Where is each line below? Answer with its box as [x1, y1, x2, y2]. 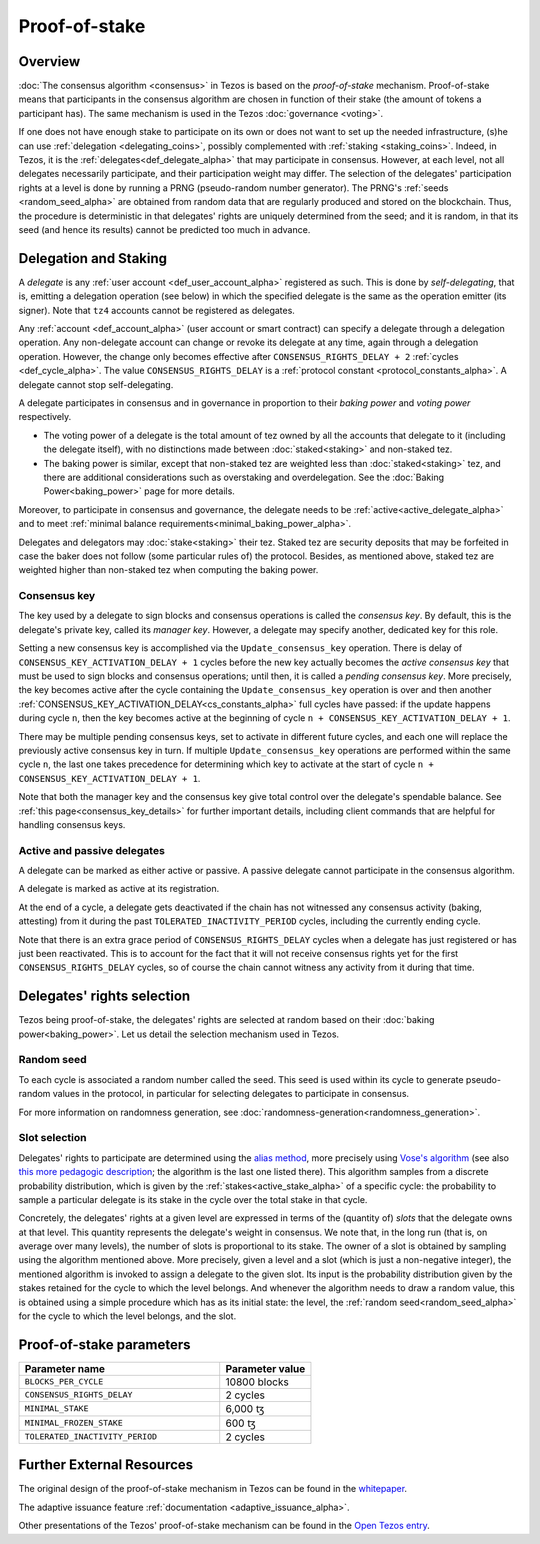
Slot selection [18, 1131, 87, 1145]
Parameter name [24, 1361, 105, 1375]
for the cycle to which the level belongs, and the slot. [18, 1310, 237, 1322]
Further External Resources [18, 1456, 194, 1474]
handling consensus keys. [18, 818, 126, 830]
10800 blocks [225, 1375, 289, 1389]
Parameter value [225, 1361, 306, 1375]
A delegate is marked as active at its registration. [18, 883, 220, 895]
